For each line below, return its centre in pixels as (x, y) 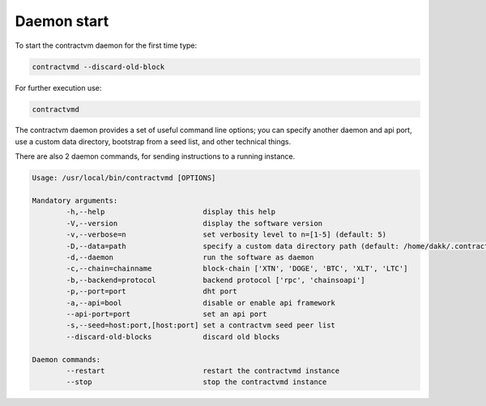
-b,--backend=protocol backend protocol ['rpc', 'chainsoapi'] (216, 280)
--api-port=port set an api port (166, 314)
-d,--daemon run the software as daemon (190, 257)
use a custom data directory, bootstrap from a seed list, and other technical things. (153, 141)
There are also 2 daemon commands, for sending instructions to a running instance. (155, 156)
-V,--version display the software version (194, 223)
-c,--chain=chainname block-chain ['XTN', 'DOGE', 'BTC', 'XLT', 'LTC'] (237, 269)
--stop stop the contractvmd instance (196, 382)
